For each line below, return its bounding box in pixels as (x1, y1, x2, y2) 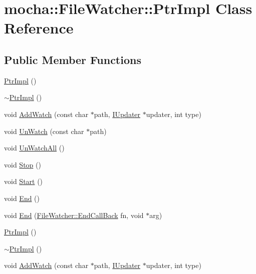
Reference (4, 17, 74, 38)
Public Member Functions (4, 51, 141, 67)
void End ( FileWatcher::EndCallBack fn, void (4, 209, 144, 220)
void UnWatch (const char (4, 125, 84, 136)
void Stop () (4, 159, 41, 169)
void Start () (4, 176, 43, 186)
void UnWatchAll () (4, 142, 65, 153)
